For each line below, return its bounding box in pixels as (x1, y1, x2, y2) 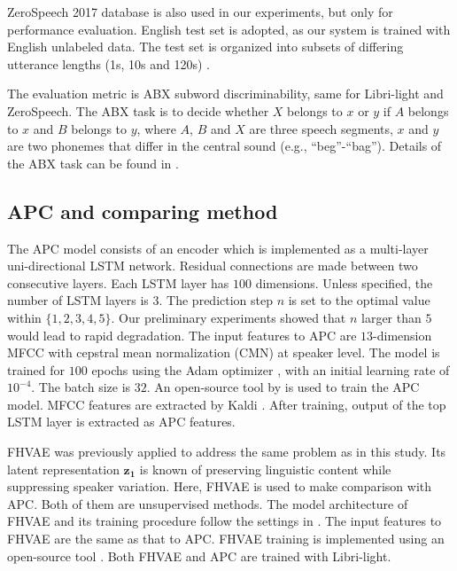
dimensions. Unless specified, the (255, 273, 433, 292)
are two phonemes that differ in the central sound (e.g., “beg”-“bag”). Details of (7, 137, 442, 155)
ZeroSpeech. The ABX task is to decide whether (7, 101, 269, 120)
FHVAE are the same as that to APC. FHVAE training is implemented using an (7, 529, 445, 548)
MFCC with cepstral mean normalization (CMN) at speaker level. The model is (7, 343, 440, 362)
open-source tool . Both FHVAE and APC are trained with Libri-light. (7, 546, 391, 565)
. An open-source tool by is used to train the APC (146, 378, 420, 396)
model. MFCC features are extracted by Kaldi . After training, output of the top (7, 395, 446, 413)
